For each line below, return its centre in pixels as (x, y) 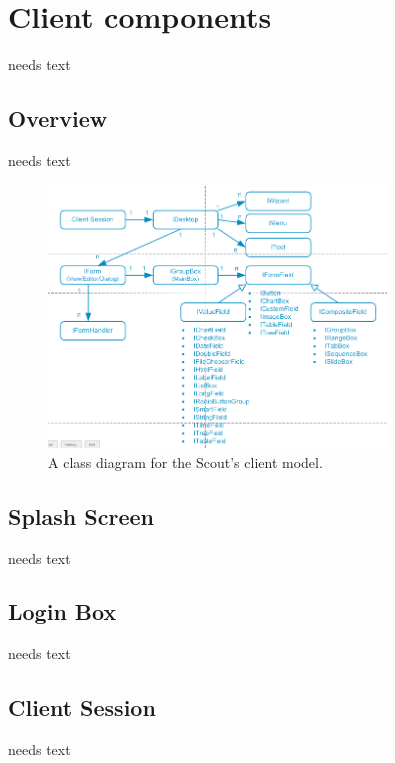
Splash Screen (81, 515)
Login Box (62, 611)
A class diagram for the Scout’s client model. (185, 461)
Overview (58, 118)
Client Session (82, 707)
